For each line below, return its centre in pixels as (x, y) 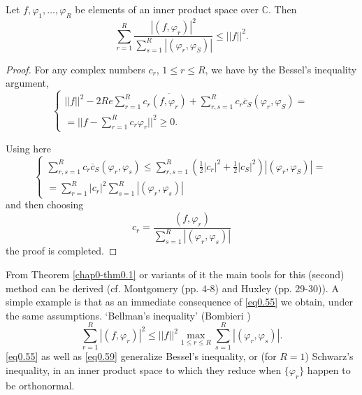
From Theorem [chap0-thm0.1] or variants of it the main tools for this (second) (175, 274)
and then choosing (45, 204)
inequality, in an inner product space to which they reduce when (144, 370)
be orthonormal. (40, 385)
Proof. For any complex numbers (75, 69)
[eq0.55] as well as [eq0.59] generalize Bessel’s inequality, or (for (141, 356)
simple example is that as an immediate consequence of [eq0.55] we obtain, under (179, 302)
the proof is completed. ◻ (61, 251)
